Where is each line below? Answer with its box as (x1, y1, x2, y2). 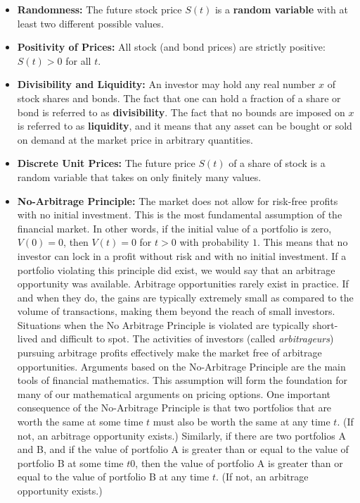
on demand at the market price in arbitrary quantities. (17, 132, 253, 147)
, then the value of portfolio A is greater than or (135, 455, 343, 470)
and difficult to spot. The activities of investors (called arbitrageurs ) (41, 331, 334, 346)
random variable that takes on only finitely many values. (17, 169, 262, 184)
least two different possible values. (17, 15, 164, 30)
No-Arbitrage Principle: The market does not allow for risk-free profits (17, 193, 338, 208)
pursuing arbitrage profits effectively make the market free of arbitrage (17, 345, 322, 360)
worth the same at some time (17, 414, 143, 429)
